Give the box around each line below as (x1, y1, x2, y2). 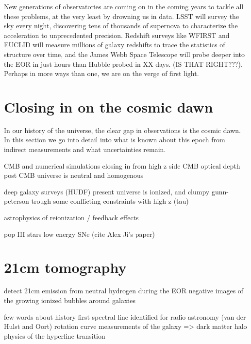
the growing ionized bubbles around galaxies (4, 295, 135, 305)
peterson (4, 196, 29, 206)
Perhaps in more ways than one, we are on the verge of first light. (4, 68, 199, 78)
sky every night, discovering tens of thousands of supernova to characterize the (4, 20, 238, 31)
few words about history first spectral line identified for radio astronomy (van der (4, 311, 246, 322)
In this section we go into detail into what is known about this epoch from (4, 134, 225, 145)
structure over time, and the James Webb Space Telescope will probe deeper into (4, 49, 245, 59)
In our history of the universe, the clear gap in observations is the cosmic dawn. (4, 125, 241, 135)
